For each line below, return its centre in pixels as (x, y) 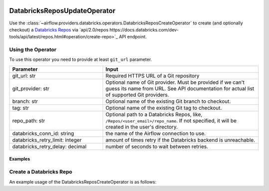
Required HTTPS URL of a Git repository (152, 76)
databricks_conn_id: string (43, 133)
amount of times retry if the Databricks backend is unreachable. (180, 140)
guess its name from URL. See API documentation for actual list (180, 88)
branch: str (25, 101)
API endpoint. (133, 37)
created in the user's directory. (141, 127)
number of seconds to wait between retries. (157, 146)
